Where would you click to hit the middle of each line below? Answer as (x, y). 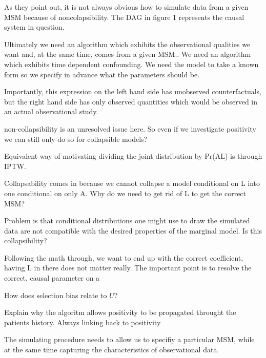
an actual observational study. (51, 111)
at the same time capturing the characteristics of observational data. (112, 350)
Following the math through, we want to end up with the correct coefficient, (124, 257)
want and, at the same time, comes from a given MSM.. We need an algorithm (128, 54)
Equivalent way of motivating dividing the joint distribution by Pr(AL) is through (133, 156)
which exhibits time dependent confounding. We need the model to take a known (131, 64)
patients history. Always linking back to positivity (83, 322)
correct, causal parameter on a (52, 278)
